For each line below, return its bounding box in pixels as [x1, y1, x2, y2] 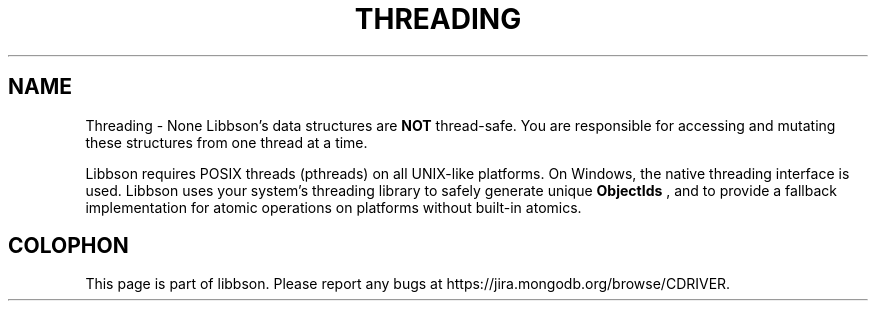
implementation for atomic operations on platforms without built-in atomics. [85, 198, 582, 216]
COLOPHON [8, 233, 129, 259]
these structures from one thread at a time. [85, 133, 368, 151]
